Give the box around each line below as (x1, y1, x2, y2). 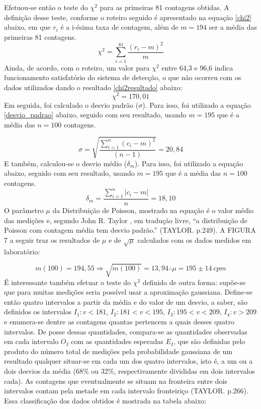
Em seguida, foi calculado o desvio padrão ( (4, 99, 139, 110)
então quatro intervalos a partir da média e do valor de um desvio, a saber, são (4, 296, 247, 307)
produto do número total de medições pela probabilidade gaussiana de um (4, 346, 232, 356)
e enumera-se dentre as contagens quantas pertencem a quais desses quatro (4, 316, 235, 327)
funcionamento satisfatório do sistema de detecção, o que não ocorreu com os (4, 72, 241, 83)
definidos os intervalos (4, 306, 72, 317)
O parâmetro (4, 204, 44, 215)
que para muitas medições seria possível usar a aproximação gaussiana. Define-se (4, 287, 252, 297)
